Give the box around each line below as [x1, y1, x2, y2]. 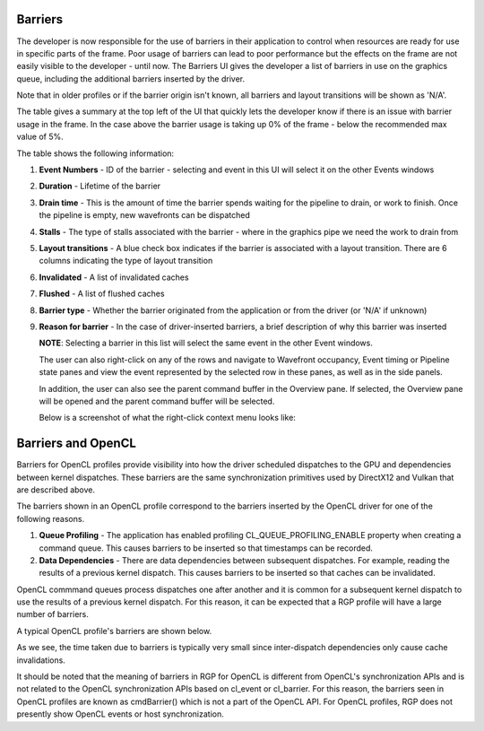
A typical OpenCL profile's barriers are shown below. [16, 625, 212, 636]
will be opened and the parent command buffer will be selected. [39, 396, 275, 406]
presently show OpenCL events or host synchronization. [16, 709, 224, 719]
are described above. [16, 484, 96, 495]
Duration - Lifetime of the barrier [39, 180, 161, 192]
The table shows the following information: [16, 148, 175, 159]
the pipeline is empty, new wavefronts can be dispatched [39, 210, 250, 221]
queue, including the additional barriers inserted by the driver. [16, 73, 246, 84]
